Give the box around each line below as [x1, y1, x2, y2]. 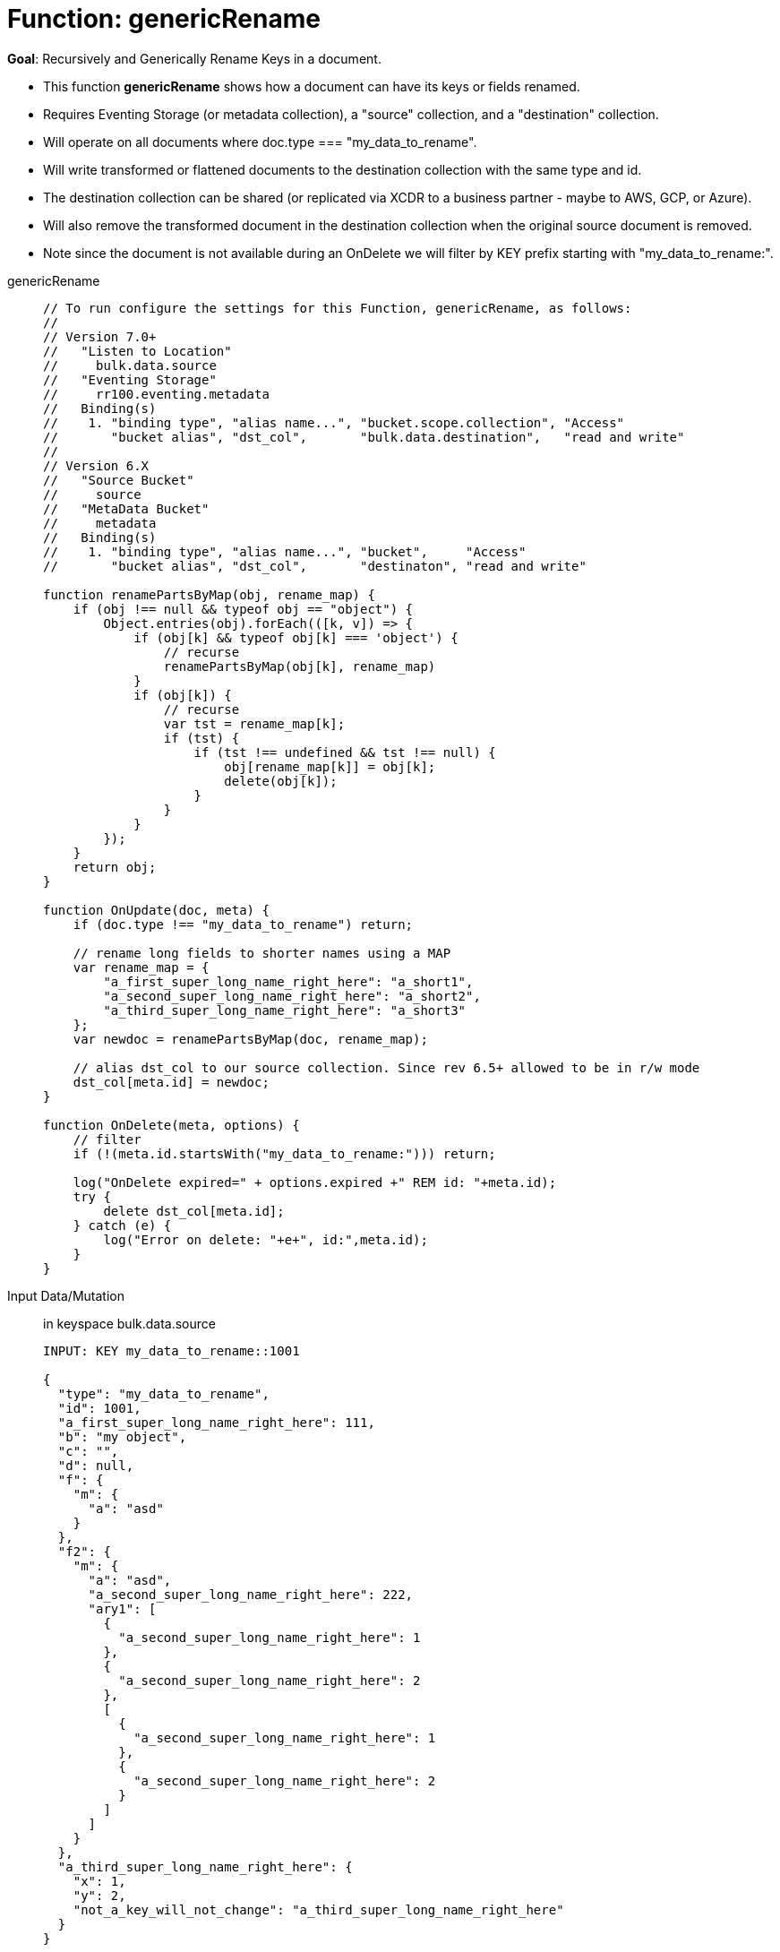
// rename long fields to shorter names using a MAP [73, 945, 451, 960]
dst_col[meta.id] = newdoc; [73, 1074, 270, 1089]
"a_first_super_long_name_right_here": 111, [57, 1415, 375, 1430]
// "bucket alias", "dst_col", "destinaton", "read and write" [43, 558, 587, 573]
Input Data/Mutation [7, 1287, 124, 1303]
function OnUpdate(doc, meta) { [43, 902, 270, 917]
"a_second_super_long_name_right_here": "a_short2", [103, 988, 481, 1003]
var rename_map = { [73, 959, 210, 975]
